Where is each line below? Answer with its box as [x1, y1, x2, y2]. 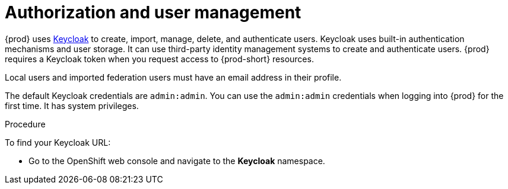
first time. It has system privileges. [5, 100, 139, 111]
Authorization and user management [5, 2, 301, 23]
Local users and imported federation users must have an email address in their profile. [5, 72, 342, 82]
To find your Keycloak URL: [5, 137, 111, 148]
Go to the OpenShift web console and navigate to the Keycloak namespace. [28, 155, 325, 166]
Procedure [5, 118, 46, 129]
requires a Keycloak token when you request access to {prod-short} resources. [5, 53, 314, 64]
